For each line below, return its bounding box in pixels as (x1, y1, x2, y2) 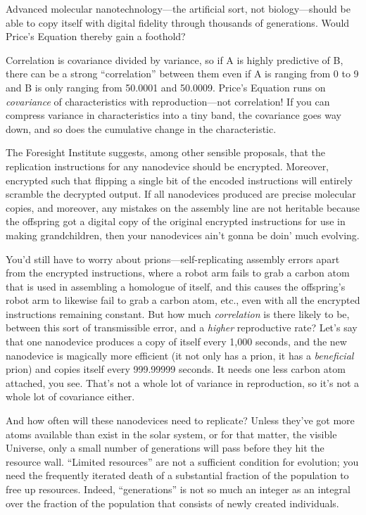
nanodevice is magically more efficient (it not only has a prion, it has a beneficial (6, 348, 354, 362)
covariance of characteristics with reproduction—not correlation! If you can (6, 94, 330, 108)
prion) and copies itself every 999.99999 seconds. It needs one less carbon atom (6, 362, 346, 376)
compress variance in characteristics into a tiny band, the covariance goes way (6, 108, 341, 122)
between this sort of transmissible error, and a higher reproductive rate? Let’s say (6, 320, 358, 335)
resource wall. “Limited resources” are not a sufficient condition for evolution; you (6, 454, 359, 469)
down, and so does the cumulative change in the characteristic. (6, 121, 277, 136)
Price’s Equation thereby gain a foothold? (6, 29, 186, 44)
